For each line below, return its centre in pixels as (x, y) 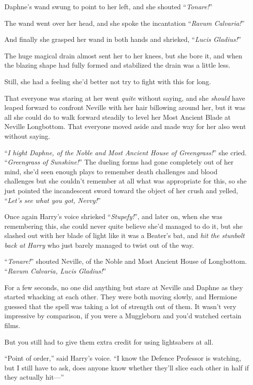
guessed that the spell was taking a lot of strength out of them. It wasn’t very (120, 306)
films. (12, 325)
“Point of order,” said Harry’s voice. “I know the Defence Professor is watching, (123, 358)
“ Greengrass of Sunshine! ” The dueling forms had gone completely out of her (119, 162)
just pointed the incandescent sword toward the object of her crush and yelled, (121, 190)
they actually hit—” (34, 377)
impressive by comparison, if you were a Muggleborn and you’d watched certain (123, 316)
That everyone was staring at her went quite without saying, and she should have (125, 98)
